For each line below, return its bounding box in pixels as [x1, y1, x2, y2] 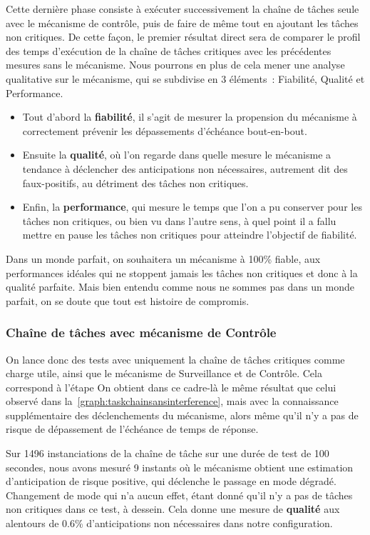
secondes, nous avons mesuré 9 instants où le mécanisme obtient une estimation [6, 459, 354, 474]
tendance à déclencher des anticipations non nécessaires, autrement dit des [22, 161, 348, 176]
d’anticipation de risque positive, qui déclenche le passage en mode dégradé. [6, 474, 336, 489]
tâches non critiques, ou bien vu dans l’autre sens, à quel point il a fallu [22, 213, 336, 228]
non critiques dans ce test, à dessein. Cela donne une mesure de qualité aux [6, 501, 340, 516]
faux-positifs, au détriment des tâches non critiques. [22, 175, 249, 190]
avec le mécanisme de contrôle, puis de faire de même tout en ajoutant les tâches [6, 15, 359, 30]
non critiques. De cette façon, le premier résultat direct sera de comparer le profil [6, 29, 361, 44]
